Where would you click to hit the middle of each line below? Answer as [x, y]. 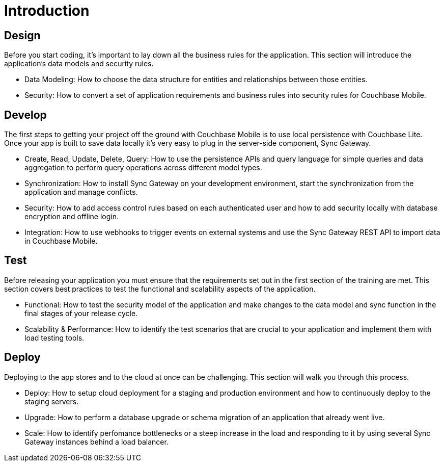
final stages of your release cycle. [81, 313]
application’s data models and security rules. [79, 64]
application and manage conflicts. [81, 192]
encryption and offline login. [72, 217]
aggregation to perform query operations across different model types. [143, 168]
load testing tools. [54, 338]
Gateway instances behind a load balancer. [96, 442]
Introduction [47, 11]
